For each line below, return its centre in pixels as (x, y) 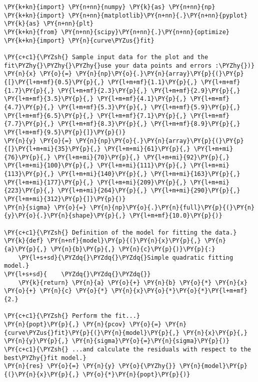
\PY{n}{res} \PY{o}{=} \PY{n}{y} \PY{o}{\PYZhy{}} (90, 366)
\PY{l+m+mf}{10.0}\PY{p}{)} (176, 216)
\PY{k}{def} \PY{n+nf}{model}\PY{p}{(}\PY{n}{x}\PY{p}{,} (102, 241)
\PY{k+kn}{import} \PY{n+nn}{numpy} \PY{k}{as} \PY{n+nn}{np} (110, 7)
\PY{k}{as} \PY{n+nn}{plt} (49, 24)
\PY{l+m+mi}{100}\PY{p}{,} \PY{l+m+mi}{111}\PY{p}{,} (95, 166)
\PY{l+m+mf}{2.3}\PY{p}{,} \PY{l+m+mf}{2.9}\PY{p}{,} (149, 90)
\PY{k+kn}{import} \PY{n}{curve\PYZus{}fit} (79, 40)
